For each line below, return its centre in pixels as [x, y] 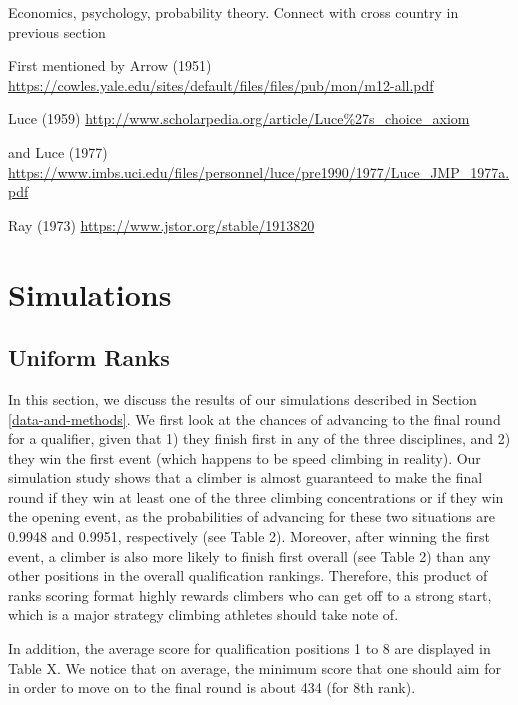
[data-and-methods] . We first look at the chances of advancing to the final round [254, 418]
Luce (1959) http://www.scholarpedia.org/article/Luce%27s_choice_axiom [239, 118]
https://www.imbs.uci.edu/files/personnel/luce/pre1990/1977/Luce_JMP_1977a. [259, 171]
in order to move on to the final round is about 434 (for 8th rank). [212, 687]
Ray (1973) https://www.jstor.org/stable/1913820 [161, 224]
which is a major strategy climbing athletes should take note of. [203, 614]
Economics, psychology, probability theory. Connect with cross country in [233, 12]
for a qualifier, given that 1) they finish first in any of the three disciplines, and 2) [259, 438]
